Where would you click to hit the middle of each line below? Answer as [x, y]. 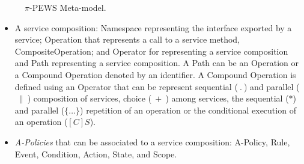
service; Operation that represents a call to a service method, [127, 39]
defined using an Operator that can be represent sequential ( [126, 86]
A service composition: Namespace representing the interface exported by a [153, 27]
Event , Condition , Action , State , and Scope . [96, 153]
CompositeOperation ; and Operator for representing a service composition [151, 51]
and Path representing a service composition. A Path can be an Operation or [157, 63]
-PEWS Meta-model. [68, 7]
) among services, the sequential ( [227, 98]
